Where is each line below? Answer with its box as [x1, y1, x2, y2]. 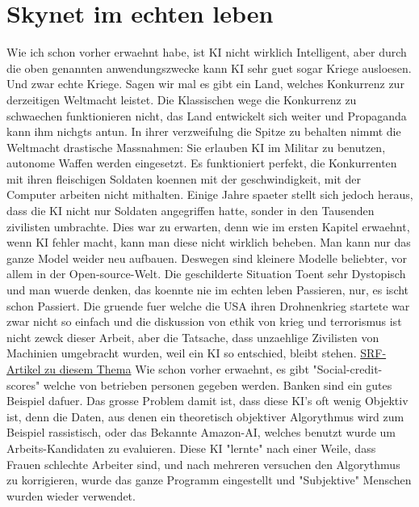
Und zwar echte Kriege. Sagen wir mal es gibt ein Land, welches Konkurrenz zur [6, 75, 404, 92]
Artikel [6, 361, 41, 377]
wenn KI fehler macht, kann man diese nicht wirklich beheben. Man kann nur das [6, 234, 411, 251]
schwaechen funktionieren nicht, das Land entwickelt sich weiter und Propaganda [6, 107, 407, 124]
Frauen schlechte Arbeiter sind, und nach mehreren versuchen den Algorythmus [6, 455, 400, 472]
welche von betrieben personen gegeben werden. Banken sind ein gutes [43, 376, 392, 393]
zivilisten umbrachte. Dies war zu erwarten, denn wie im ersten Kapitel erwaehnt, [6, 218, 410, 234]
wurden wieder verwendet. [6, 487, 136, 504]
